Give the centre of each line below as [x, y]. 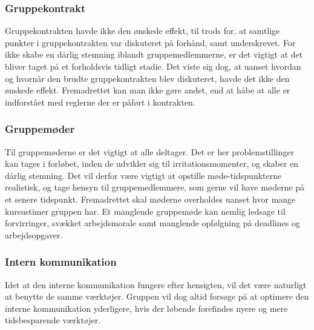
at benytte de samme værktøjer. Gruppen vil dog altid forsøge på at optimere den [157, 296]
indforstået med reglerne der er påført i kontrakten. [100, 102]
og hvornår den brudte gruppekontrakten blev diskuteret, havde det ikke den [147, 78]
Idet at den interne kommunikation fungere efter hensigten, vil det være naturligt [156, 284]
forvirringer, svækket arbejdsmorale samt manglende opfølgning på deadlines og [152, 223]
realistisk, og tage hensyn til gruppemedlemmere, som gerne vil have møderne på [155, 187]
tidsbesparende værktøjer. [53, 320]
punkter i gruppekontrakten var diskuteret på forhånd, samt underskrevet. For [150, 42]
